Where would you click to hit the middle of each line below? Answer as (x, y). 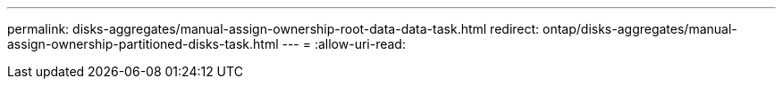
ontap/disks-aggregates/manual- (640, 29)
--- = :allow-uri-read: (344, 44)
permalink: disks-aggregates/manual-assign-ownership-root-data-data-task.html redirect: (274, 29)
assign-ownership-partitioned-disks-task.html (143, 44)
